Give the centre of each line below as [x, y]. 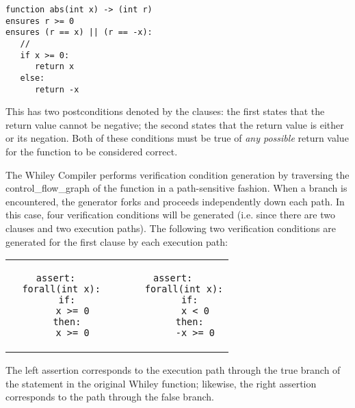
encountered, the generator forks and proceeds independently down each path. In [175, 201]
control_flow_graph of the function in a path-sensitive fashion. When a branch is [176, 188]
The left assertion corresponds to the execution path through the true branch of [173, 370]
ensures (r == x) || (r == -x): [79, 33]
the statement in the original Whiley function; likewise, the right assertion [161, 383]
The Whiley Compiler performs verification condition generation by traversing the [177, 174]
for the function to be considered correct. [92, 152]
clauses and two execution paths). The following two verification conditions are [171, 228]
